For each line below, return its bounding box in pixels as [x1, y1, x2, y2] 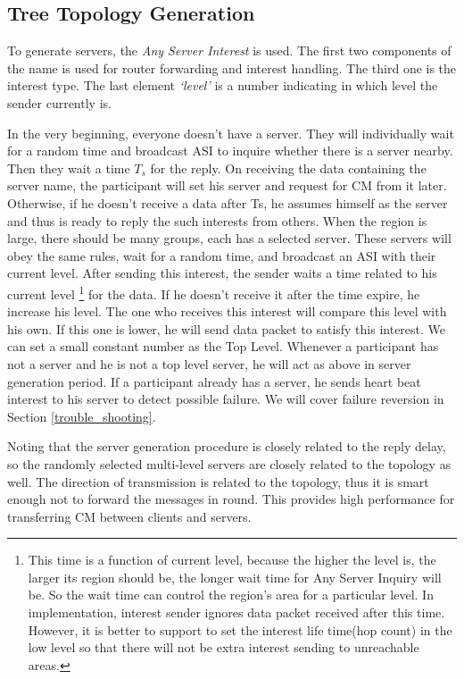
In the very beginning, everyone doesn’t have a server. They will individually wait [7, 123, 454, 142]
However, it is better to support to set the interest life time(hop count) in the [28, 620, 452, 639]
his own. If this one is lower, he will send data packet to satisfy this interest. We [7, 319, 446, 338]
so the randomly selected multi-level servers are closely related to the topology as [7, 454, 452, 473]
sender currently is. [7, 93, 112, 112]
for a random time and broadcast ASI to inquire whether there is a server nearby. [7, 141, 453, 160]
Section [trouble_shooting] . [7, 407, 156, 425]
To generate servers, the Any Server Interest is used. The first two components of [7, 41, 452, 60]
